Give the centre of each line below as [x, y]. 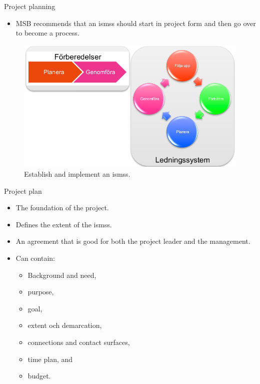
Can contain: [35, 258]
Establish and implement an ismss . [77, 174]
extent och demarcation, [65, 325]
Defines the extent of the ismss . [64, 224]
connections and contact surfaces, [79, 342]
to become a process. [47, 33]
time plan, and [50, 359]
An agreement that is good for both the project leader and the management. [133, 241]
